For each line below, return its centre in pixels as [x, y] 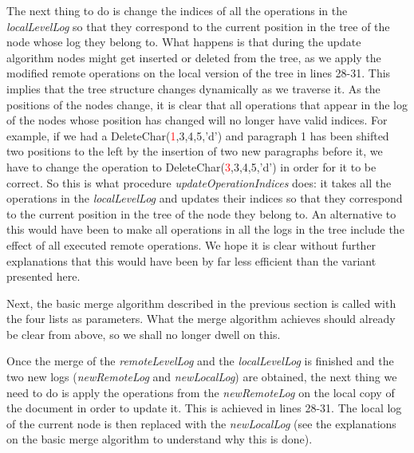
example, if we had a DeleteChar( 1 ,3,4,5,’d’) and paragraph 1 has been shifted [198, 135]
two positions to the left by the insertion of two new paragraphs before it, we [195, 151]
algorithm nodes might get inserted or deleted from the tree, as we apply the [194, 57]
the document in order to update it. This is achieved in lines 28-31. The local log [204, 408]
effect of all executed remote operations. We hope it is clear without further [191, 244]
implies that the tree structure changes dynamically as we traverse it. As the [193, 88]
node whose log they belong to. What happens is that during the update [184, 42]
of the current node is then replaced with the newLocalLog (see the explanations [201, 423]
